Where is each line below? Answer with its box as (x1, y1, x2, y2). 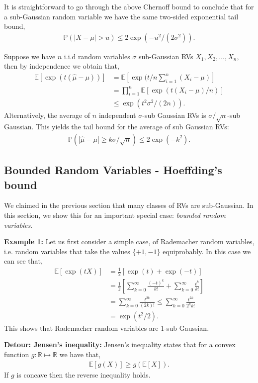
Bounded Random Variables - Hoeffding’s (4, 162, 222, 178)
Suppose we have (4, 51, 56, 61)
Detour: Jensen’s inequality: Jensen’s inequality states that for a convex (4, 339, 236, 350)
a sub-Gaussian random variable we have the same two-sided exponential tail (4, 11, 239, 21)
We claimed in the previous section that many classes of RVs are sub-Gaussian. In (4, 200, 254, 210)
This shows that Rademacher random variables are (4, 322, 159, 333)
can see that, (4, 256, 43, 266)
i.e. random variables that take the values (4, 246, 130, 256)
